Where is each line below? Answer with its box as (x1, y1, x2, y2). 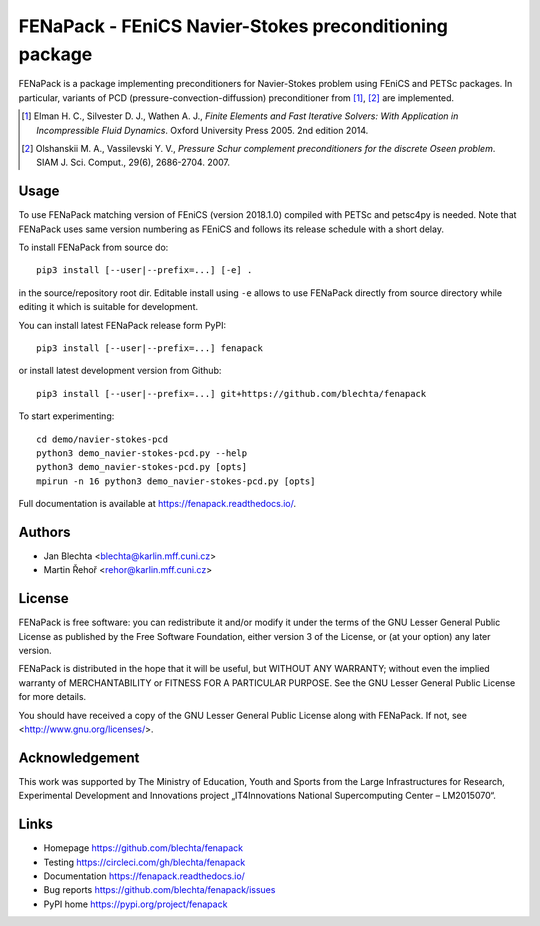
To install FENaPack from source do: (18, 241, 169, 253)
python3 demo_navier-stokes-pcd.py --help (36, 447, 248, 459)
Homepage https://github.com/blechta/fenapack (43, 842, 244, 854)
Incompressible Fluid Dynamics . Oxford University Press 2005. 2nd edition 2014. (36, 124, 369, 136)
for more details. (18, 691, 87, 703)
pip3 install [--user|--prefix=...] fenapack (36, 342, 264, 354)
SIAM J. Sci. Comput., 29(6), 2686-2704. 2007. (36, 156, 230, 169)
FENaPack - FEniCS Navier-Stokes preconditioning (18, 15, 449, 37)
